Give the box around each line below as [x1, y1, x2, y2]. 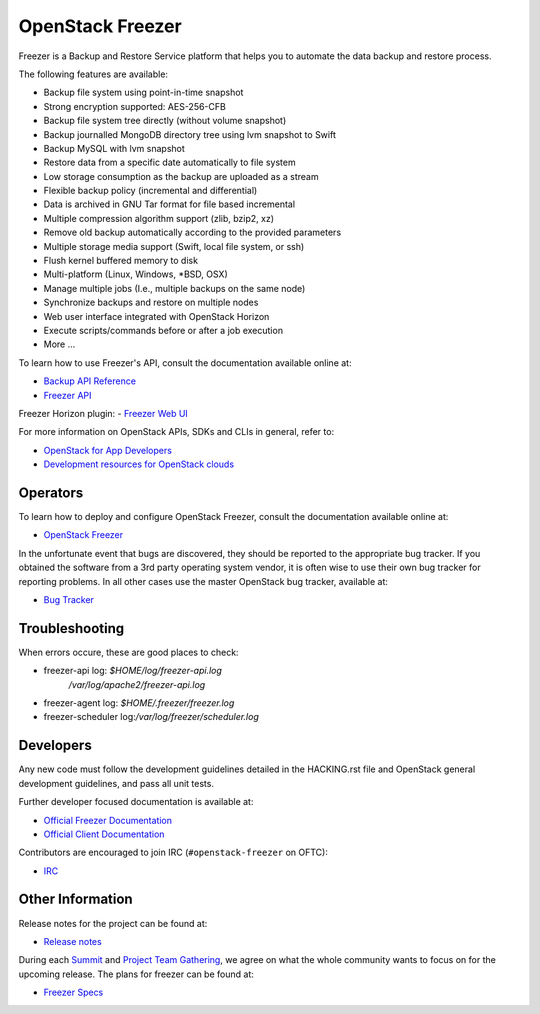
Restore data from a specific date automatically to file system [43, 156, 296, 169]
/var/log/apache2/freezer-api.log [68, 678, 206, 690]
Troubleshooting [18, 620, 125, 637]
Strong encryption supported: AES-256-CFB [43, 100, 227, 112]
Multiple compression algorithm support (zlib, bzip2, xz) [43, 212, 275, 224]
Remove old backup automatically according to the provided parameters [43, 226, 342, 239]
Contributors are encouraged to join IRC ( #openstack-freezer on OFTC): [18, 846, 329, 859]
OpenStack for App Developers [43, 444, 172, 456]
